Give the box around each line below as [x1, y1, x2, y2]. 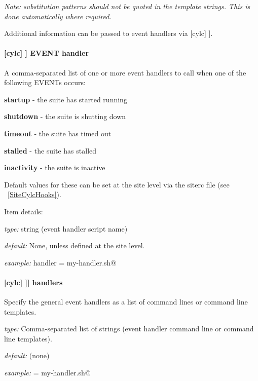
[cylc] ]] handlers [4, 277, 63, 287]
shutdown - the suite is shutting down [4, 111, 126, 122]
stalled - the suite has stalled [4, 145, 97, 156]
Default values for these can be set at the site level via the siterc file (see [4, 179, 230, 189]
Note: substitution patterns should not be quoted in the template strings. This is [4, 1, 250, 11]
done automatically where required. [4, 11, 112, 21]
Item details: [4, 206, 43, 216]
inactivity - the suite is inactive [4, 162, 105, 173]
